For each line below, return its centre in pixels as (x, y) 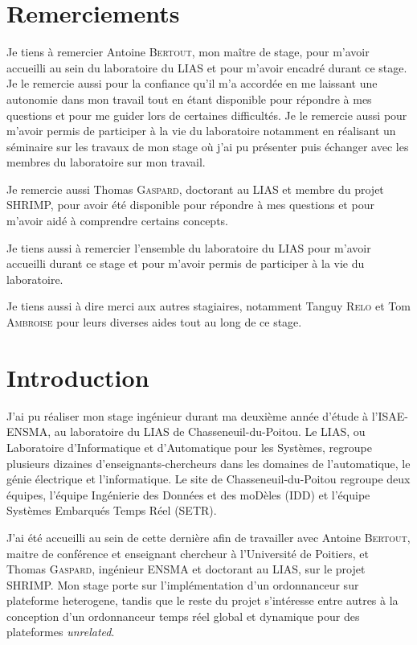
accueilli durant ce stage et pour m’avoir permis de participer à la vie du (186, 263)
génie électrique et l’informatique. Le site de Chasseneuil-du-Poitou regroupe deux (208, 479)
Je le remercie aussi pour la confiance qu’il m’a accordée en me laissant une (192, 83)
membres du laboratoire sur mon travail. (106, 162)
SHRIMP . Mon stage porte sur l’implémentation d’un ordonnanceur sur (183, 584)
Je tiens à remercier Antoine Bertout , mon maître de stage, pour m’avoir (188, 52)
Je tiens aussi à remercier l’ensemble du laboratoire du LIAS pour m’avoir (189, 247)
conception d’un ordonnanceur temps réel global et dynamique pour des (183, 616)
